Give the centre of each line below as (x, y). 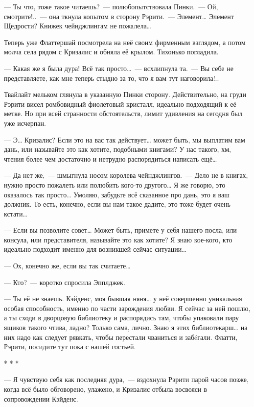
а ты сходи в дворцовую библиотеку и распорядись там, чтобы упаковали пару (122, 318)
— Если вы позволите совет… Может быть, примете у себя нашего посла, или (120, 230)
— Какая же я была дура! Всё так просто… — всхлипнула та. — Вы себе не (119, 68)
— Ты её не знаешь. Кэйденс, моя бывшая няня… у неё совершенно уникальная (123, 299)
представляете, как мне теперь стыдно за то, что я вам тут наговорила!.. (112, 78)
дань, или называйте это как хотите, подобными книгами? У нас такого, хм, (117, 149)
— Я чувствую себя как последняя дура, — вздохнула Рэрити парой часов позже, (126, 379)
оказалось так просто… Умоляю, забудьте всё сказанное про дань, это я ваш (117, 194)
